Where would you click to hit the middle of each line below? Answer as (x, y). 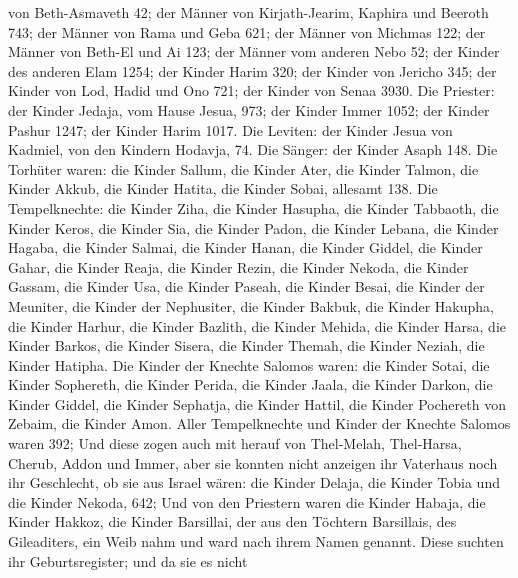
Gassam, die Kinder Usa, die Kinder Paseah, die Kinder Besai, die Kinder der (246, 286)
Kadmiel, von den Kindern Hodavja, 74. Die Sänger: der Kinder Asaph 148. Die (253, 149)
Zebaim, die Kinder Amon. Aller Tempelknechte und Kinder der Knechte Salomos (259, 423)
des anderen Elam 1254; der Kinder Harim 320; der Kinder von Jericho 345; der (252, 70)
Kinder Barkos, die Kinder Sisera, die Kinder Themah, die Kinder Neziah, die (246, 345)
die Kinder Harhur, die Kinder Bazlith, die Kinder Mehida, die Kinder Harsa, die (257, 325)
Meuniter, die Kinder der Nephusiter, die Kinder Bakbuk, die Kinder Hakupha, (251, 305)
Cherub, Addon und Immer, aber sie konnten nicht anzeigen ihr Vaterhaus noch (253, 462)
